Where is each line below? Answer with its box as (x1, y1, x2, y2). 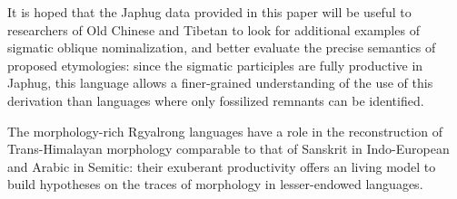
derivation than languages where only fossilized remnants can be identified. (7, 90, 424, 109)
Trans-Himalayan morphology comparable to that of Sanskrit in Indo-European (7, 139, 450, 158)
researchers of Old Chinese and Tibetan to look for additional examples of (7, 20, 420, 39)
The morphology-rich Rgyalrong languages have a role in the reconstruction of (7, 121, 442, 140)
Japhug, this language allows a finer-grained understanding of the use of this (7, 73, 433, 92)
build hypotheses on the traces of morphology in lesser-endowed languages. (7, 175, 423, 194)
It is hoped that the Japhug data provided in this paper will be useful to (7, 3, 412, 21)
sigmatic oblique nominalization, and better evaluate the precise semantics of (7, 38, 436, 57)
